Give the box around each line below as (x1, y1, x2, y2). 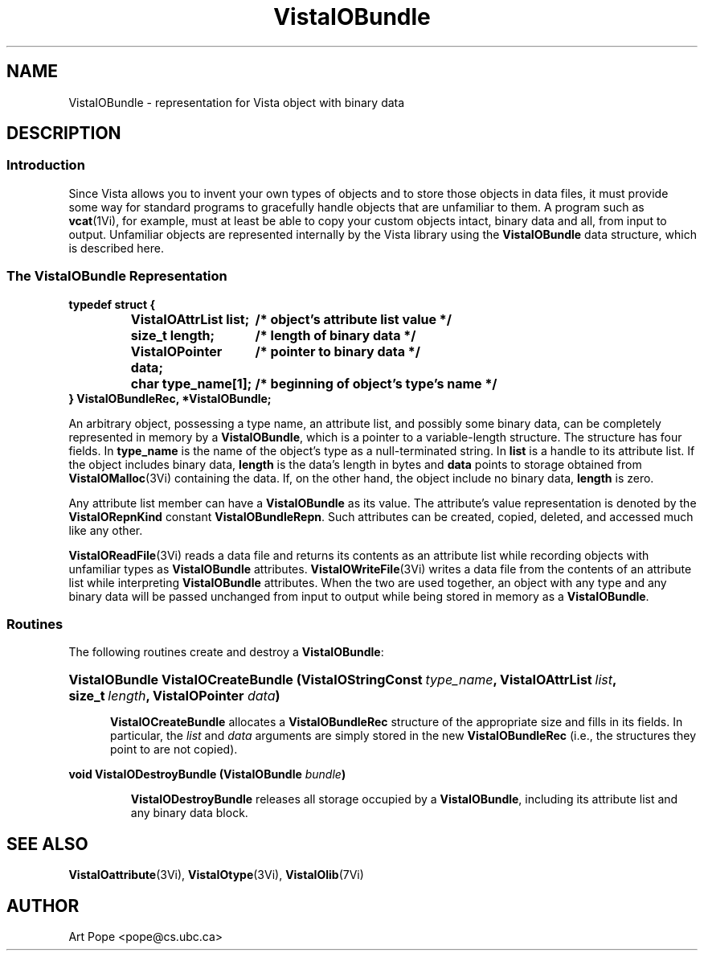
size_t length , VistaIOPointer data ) (68, 688, 280, 704)
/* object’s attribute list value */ (255, 310, 452, 327)
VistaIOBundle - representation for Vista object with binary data (68, 95, 405, 109)
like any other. (68, 523, 143, 537)
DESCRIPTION (6, 123, 121, 144)
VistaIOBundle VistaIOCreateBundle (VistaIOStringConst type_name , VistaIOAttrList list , (68, 672, 616, 688)
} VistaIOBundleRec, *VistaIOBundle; (68, 391, 272, 405)
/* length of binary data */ (255, 327, 416, 343)
